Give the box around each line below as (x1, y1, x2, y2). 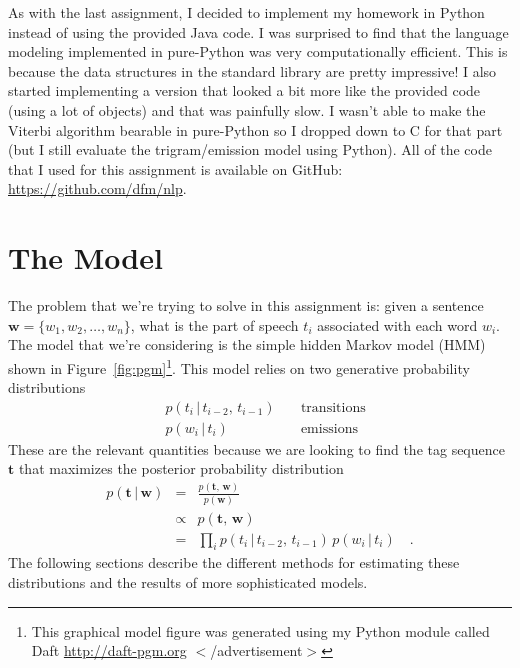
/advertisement (210, 640, 303, 661)
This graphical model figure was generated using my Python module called (31, 620, 490, 641)
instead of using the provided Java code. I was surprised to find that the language (8, 21, 509, 42)
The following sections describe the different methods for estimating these (8, 552, 460, 573)
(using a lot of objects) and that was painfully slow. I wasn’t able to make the (8, 99, 486, 120)
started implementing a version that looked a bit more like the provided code (8, 80, 481, 101)
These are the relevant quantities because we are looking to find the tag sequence (8, 438, 505, 459)
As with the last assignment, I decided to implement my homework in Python (8, 2, 485, 22)
